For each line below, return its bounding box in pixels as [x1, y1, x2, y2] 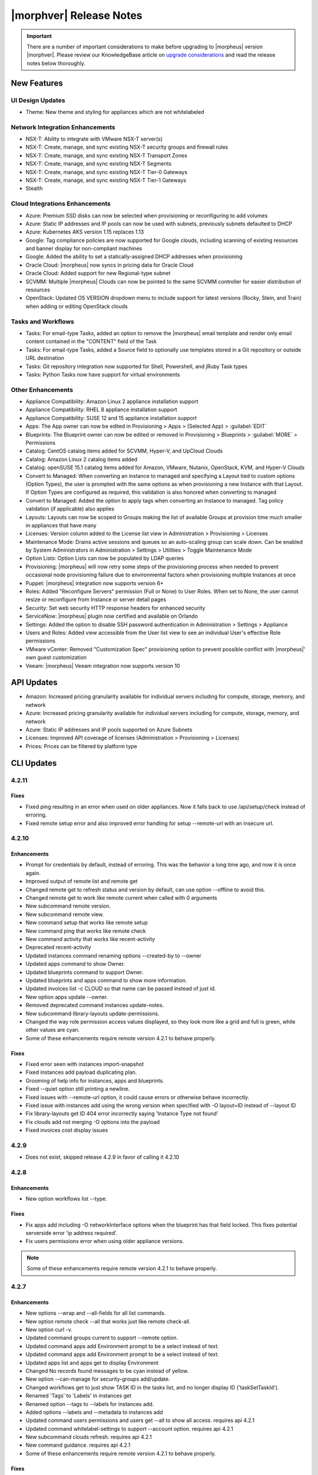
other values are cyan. [25, 1027, 80, 1034]
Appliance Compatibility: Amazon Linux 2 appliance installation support [25, 398, 198, 405]
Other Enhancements [11, 385, 74, 394]
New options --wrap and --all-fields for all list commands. [25, 1310, 166, 1317]
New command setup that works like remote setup [25, 919, 148, 926]
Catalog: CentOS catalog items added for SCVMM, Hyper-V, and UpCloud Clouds [25, 447, 223, 454]
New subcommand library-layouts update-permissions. [25, 1009, 160, 1017]
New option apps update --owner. [25, 993, 108, 1000]
